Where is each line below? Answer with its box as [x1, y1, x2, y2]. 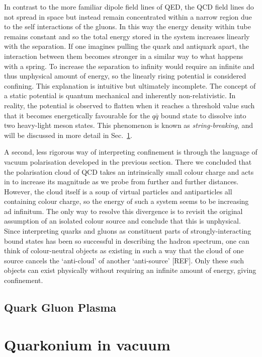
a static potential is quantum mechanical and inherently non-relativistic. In [4, 90, 236, 101]
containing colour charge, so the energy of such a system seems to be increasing [4, 196, 249, 206]
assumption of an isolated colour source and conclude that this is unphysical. [4, 216, 241, 226]
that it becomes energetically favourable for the [4, 110, 150, 120]
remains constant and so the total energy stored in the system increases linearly [4, 31, 250, 41]
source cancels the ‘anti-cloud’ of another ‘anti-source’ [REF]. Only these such [4, 255, 244, 265]
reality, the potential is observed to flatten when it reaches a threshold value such [4, 100, 255, 110]
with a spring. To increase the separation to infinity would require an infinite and [4, 60, 254, 71]
